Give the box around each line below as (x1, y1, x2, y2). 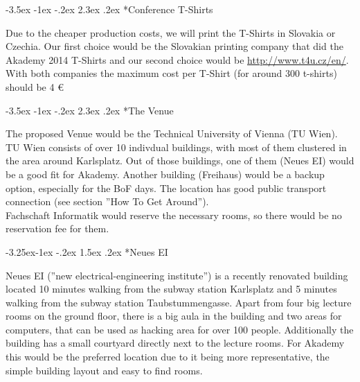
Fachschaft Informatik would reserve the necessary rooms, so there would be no (6, 207, 342, 222)
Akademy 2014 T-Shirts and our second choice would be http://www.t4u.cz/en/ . (6, 52, 349, 67)
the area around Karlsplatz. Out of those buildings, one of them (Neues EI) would (6, 153, 354, 168)
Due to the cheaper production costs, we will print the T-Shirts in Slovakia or (6, 25, 336, 40)
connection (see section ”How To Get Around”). (6, 194, 209, 209)
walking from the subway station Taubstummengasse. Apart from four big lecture (6, 295, 352, 309)
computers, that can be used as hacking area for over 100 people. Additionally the (6, 322, 354, 336)
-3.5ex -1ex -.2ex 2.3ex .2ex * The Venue (6, 103, 174, 117)
